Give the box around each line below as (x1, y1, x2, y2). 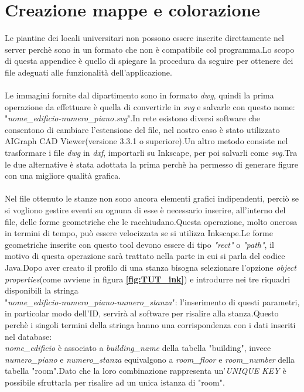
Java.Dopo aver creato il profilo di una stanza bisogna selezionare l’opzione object (5, 261, 296, 273)
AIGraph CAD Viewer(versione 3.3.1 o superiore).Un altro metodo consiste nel (5, 135, 288, 147)
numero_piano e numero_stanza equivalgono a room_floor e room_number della (5, 353, 295, 365)
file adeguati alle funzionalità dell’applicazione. (5, 66, 172, 78)
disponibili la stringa (5, 284, 78, 296)
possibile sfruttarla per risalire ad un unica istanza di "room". (5, 376, 225, 388)
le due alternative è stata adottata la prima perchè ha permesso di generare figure (5, 158, 298, 170)
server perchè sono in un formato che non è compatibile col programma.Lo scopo (5, 43, 295, 55)
